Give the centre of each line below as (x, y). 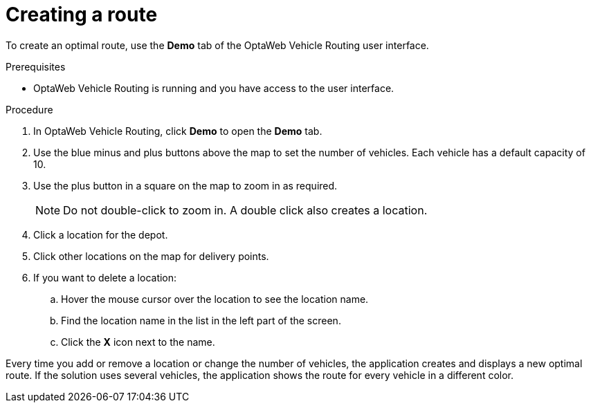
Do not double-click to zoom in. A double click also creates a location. (245, 210)
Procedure (29, 109)
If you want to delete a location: (105, 277)
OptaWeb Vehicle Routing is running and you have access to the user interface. (214, 88)
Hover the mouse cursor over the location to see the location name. (215, 299)
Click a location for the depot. (101, 234)
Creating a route (82, 15)
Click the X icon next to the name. (138, 342)
